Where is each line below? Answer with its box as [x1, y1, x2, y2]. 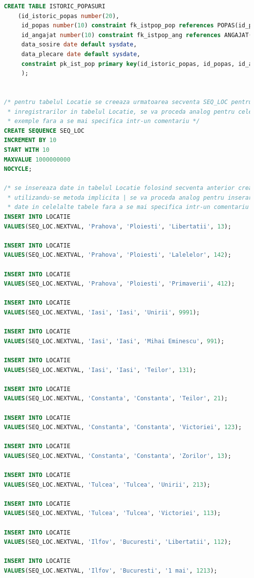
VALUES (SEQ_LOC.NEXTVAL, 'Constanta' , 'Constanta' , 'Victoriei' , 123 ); [4, 424, 242, 431]
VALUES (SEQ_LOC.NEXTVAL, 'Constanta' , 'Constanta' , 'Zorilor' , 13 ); [4, 452, 232, 459]
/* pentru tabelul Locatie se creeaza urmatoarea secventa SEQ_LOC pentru [4, 98, 253, 105]
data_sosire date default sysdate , [21, 41, 137, 48]
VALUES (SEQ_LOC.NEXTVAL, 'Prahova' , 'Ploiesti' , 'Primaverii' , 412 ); [4, 280, 235, 288]
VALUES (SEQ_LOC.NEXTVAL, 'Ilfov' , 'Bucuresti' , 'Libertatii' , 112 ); [4, 538, 232, 546]
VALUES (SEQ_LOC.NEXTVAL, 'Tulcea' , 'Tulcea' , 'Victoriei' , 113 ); [4, 510, 221, 517]
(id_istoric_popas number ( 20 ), [18, 12, 120, 20]
